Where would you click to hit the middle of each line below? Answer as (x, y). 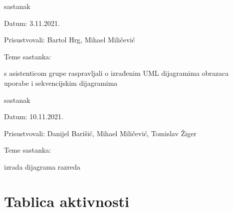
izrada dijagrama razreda (42, 166)
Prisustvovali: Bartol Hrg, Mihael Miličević (70, 40)
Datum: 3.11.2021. (32, 23)
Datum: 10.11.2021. (34, 116)
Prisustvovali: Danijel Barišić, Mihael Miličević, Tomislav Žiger (100, 133)
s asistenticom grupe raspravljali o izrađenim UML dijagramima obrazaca (116, 73)
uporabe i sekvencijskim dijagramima (61, 83)
